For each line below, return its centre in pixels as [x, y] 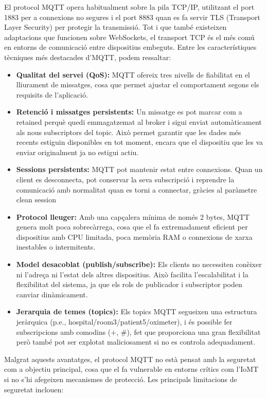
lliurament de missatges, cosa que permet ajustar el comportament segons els [138, 84]
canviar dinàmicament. [52, 294]
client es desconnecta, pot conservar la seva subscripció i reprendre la [125, 179]
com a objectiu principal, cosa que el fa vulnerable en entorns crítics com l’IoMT [131, 369]
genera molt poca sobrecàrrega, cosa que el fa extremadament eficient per [132, 227]
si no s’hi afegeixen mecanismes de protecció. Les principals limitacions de [121, 379]
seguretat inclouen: [34, 389]
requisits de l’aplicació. [52, 94]
